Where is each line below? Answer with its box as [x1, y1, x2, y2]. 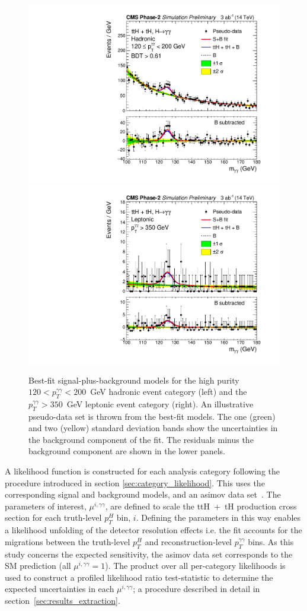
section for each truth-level [5, 511, 102, 524]
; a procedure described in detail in [133, 582, 260, 595]
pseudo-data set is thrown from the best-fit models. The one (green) [28, 410, 276, 422]
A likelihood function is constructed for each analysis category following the [5, 465, 280, 477]
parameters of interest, [5, 499, 87, 512]
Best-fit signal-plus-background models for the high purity [28, 373, 239, 386]
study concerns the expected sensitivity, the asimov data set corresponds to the [5, 547, 293, 560]
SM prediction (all [5, 559, 71, 572]
